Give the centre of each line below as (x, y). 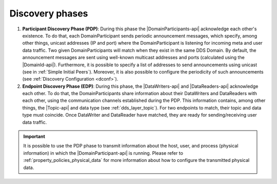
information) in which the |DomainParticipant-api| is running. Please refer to (103, 153)
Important (34, 137)
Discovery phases (49, 13)
